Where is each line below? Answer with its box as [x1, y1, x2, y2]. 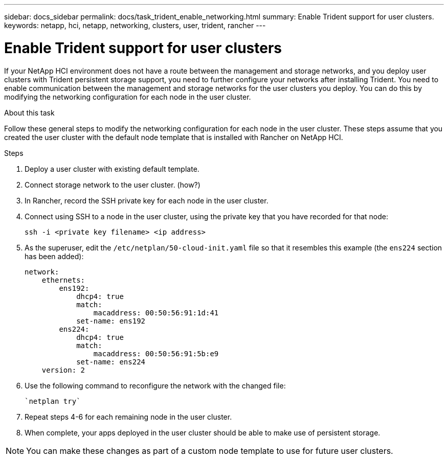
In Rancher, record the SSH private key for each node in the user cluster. [25, 196, 268, 205]
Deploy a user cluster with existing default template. [25, 164, 199, 173]
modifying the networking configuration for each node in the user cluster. [4, 92, 251, 101]
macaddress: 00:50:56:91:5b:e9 [93, 349, 219, 358]
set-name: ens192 [76, 316, 146, 325]
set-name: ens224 [76, 357, 146, 366]
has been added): [25, 251, 84, 261]
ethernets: [41, 275, 85, 284]
